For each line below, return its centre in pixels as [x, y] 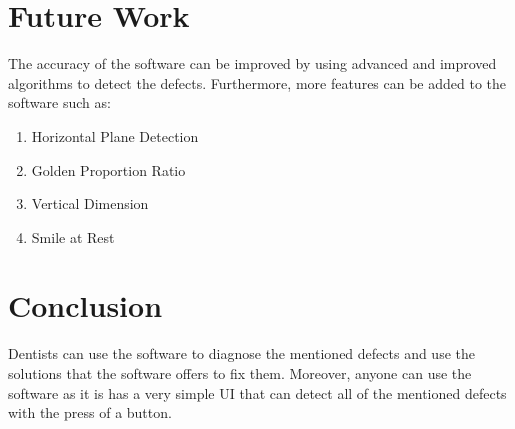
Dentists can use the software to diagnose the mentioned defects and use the [241, 353]
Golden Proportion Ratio [108, 169]
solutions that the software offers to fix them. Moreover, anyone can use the [240, 373]
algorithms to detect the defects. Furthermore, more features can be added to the [257, 82]
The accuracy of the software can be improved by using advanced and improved [252, 63]
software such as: [59, 102]
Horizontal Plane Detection [115, 135]
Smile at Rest [73, 236]
